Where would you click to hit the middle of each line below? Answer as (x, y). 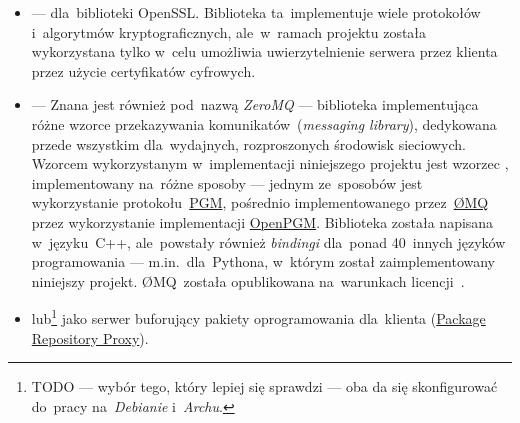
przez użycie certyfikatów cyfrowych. (143, 70)
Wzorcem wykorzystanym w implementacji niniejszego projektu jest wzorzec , (270, 163)
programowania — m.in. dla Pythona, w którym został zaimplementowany (263, 261)
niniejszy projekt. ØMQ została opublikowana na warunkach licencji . (248, 280)
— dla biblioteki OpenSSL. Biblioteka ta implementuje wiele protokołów (256, 12)
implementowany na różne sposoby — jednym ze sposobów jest (227, 182)
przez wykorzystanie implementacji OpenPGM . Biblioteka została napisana (262, 221)
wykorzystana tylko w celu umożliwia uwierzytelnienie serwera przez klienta (264, 51)
